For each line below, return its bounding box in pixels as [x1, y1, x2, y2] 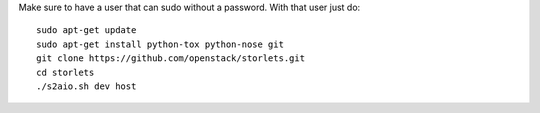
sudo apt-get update [36, 25, 137, 36]
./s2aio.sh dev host [36, 80, 137, 92]
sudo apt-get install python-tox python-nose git [36, 38, 285, 50]
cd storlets [36, 66, 95, 78]
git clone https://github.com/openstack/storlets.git [36, 53, 305, 64]
